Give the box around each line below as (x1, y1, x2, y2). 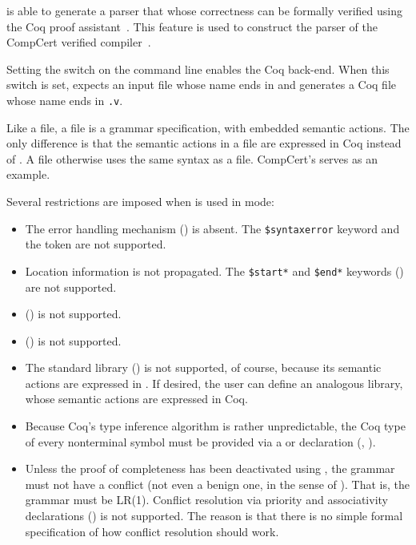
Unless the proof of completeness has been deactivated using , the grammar (25, 460, 395, 477)
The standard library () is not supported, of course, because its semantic (25, 359, 382, 376)
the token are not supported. (25, 236, 166, 252)
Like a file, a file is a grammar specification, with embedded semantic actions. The (6, 119, 410, 135)
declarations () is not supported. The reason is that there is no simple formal (25, 507, 403, 524)
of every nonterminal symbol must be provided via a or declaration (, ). (25, 433, 376, 450)
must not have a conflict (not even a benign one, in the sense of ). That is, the (25, 475, 410, 492)
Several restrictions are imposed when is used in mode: (6, 193, 274, 209)
